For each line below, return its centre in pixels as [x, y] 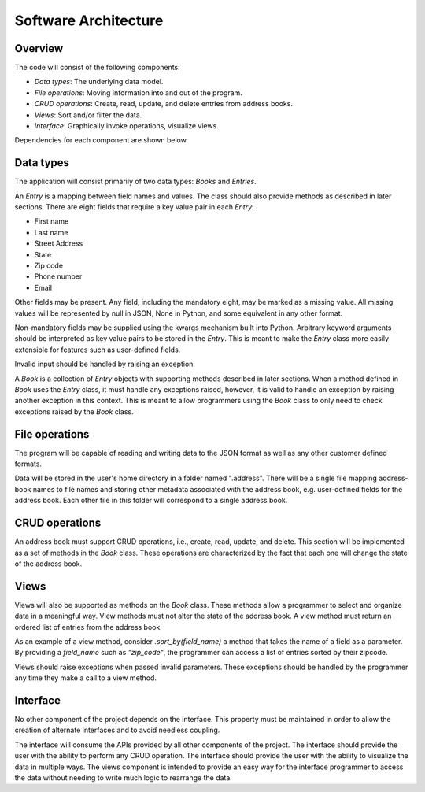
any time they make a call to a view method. [86, 678]
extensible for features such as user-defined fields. [98, 350]
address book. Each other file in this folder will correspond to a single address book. [151, 501]
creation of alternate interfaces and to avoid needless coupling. [117, 730]
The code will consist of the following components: [97, 68]
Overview [39, 48]
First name [52, 221]
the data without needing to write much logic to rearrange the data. [123, 778]
